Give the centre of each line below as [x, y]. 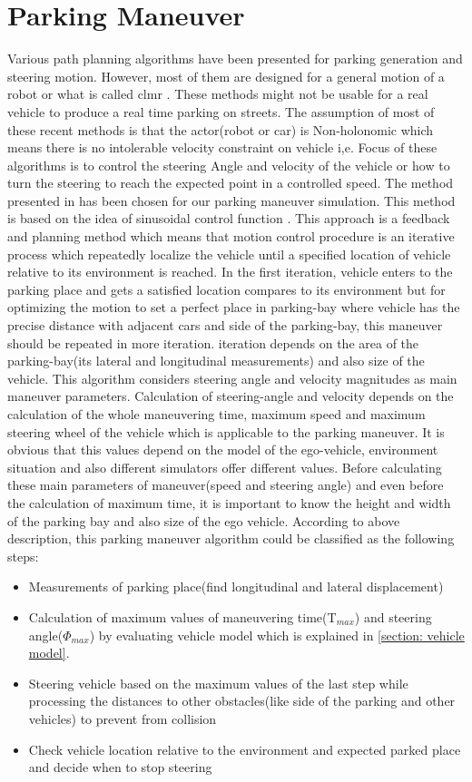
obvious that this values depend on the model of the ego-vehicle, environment [223, 450]
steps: [23, 556]
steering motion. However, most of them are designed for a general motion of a [226, 76]
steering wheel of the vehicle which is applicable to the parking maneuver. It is [226, 431]
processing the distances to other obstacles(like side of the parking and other [242, 701]
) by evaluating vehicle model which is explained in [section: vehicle [277, 635]
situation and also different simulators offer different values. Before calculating [225, 467]
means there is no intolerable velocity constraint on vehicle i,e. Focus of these [222, 147]
